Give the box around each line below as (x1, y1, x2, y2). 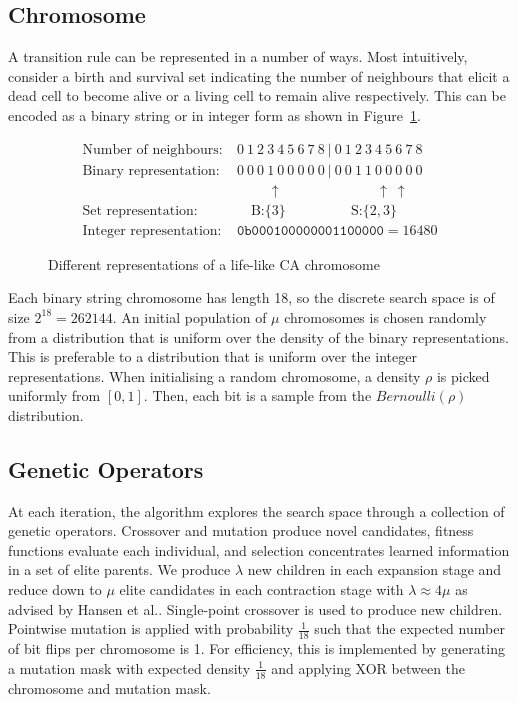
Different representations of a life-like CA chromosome (48, 253, 380, 274)
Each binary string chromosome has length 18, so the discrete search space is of (8, 287, 495, 308)
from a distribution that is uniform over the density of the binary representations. (8, 326, 509, 347)
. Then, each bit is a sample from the (143, 385, 372, 406)
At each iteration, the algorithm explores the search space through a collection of (8, 500, 505, 521)
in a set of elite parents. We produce (8, 559, 231, 580)
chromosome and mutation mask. (8, 677, 211, 698)
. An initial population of (112, 306, 267, 327)
